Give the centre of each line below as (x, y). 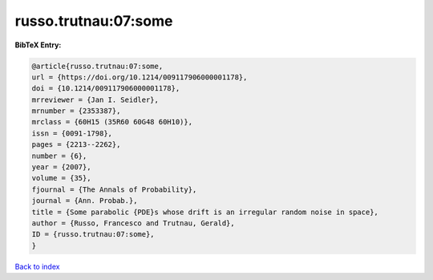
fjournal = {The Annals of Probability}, (114, 189)
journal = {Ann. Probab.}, (85, 201)
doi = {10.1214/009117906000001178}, (106, 89)
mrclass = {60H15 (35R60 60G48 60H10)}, (112, 122)
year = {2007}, (61, 167)
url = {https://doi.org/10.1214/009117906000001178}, (140, 77)
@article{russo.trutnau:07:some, (97, 66)
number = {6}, (59, 156)
